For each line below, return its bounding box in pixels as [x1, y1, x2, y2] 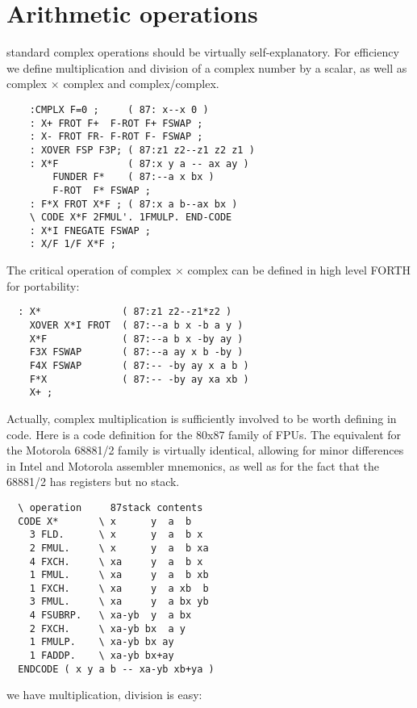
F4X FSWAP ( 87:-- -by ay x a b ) [29, 359, 249, 371]
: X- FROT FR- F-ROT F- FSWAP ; [29, 131, 203, 143]
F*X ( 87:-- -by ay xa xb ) [29, 373, 249, 385]
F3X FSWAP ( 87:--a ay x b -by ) [29, 346, 244, 358]
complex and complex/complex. [63, 75, 219, 92]
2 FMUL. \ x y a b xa [29, 542, 209, 554]
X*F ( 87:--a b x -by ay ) [29, 333, 244, 345]
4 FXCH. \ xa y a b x [29, 555, 203, 568]
